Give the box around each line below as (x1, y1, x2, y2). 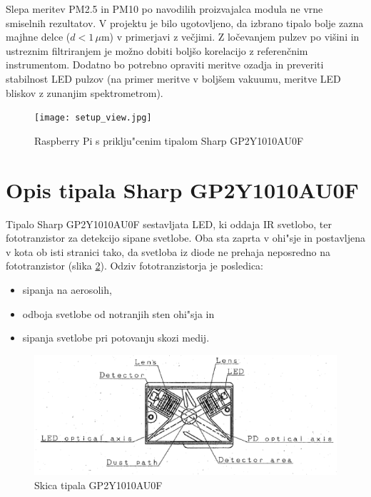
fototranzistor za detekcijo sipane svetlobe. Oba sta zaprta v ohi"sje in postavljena (6, 230, 365, 245)
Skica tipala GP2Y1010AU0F (34, 477, 163, 492)
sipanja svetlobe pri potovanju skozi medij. (22, 330, 210, 345)
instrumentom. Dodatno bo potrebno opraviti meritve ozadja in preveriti (6, 57, 324, 72)
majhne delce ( (6, 29, 71, 44)
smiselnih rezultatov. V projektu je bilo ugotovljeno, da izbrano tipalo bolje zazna (6, 15, 364, 30)
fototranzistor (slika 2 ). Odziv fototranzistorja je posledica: (6, 258, 264, 273)
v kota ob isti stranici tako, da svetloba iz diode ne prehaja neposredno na (6, 244, 331, 259)
